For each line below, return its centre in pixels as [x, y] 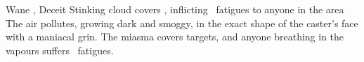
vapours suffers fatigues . [60, 50]
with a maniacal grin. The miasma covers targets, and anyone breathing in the [175, 37]
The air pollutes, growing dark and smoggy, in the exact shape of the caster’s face [182, 23]
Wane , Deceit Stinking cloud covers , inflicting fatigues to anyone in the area [175, 9]
